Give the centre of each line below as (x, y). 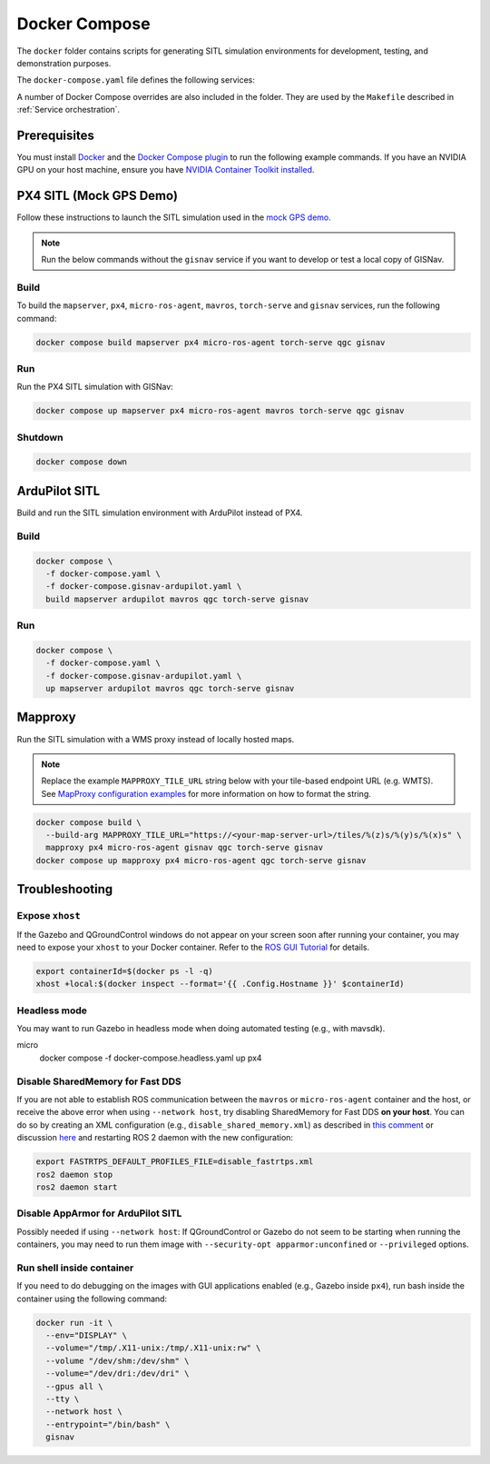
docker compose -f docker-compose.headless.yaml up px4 (151, 1058)
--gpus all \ (74, 1386)
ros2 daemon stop (74, 1174)
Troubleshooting (65, 889)
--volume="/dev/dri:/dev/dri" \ (118, 1374)
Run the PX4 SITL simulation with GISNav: (95, 387)
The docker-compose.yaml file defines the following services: (136, 80)
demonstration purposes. (64, 63)
